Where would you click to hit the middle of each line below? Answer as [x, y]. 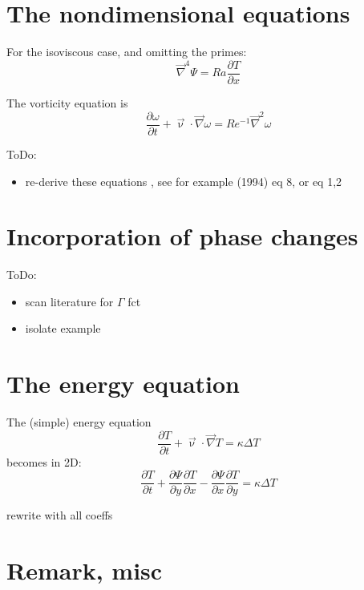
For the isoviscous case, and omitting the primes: [127, 52]
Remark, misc [85, 570]
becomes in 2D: [44, 461]
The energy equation [123, 384]
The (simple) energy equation [79, 422]
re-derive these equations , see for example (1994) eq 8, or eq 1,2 [184, 181]
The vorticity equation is [67, 103]
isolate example [63, 328]
